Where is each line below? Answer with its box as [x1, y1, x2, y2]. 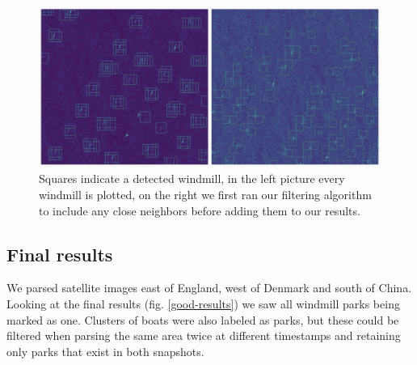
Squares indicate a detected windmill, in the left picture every [39, 170, 345, 187]
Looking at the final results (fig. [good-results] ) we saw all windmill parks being [6, 295, 400, 312]
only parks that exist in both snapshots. [6, 342, 204, 359]
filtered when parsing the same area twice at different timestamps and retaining [6, 327, 401, 344]
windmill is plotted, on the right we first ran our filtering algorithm [39, 185, 372, 202]
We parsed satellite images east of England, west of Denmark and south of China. [6, 279, 412, 296]
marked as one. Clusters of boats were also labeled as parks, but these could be [6, 311, 399, 328]
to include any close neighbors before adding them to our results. [39, 202, 360, 219]
